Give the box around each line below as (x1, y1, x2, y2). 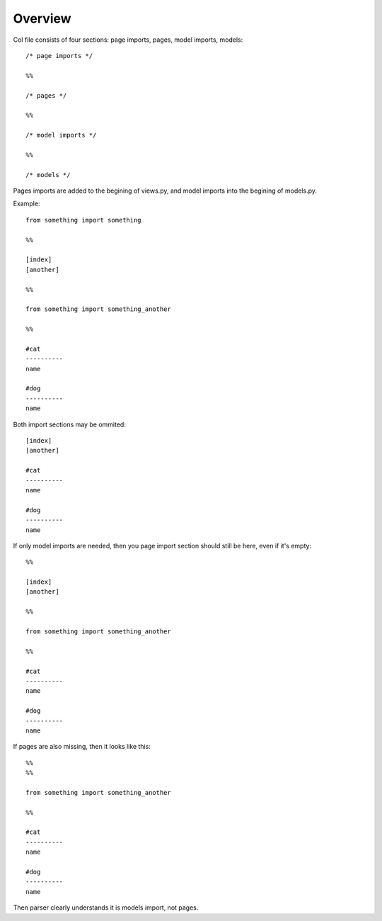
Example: (13, 199, 40, 208)
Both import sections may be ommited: (13, 420, 127, 429)
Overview (13, 11, 71, 26)
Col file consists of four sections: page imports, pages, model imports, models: (13, 35, 243, 44)
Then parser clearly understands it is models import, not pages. (13, 903, 199, 912)
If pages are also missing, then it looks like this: (13, 742, 151, 751)
